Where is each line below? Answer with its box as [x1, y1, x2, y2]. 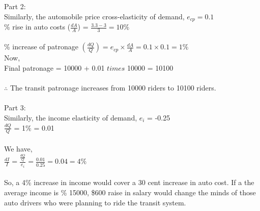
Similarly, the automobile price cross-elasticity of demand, [4, 11, 185, 21]
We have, [4, 143, 33, 154]
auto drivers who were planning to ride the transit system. [4, 197, 186, 207]
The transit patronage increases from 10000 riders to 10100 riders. [10, 82, 216, 93]
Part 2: [4, 1, 26, 11]
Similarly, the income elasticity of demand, [4, 112, 137, 123]
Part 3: [4, 102, 26, 113]
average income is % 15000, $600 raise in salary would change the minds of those [4, 187, 256, 197]
